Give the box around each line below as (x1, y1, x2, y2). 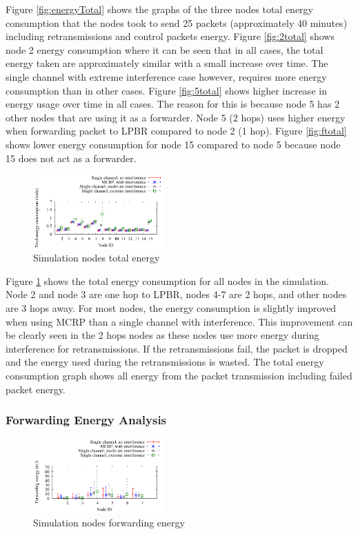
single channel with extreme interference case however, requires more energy (6, 69, 327, 83)
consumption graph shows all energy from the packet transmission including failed (6, 368, 352, 383)
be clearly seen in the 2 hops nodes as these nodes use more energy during (6, 328, 319, 342)
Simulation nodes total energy (33, 250, 160, 265)
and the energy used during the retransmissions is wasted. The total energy (6, 355, 324, 369)
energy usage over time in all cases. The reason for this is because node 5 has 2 (6, 97, 340, 111)
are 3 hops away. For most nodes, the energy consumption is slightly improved (6, 301, 337, 315)
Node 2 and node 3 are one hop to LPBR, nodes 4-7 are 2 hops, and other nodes (6, 287, 347, 301)
